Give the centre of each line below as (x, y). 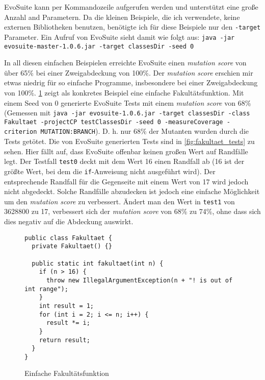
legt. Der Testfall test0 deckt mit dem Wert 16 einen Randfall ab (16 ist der (124, 161)
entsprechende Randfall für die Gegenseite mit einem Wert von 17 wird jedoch (126, 181)
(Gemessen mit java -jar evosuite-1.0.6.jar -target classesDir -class (127, 113)
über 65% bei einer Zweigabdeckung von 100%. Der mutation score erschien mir (129, 72)
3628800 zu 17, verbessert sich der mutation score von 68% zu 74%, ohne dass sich (132, 211)
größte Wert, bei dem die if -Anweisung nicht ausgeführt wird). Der (110, 171)
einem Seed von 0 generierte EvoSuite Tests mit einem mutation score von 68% (128, 102)
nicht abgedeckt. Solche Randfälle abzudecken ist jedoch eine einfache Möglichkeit (132, 191)
